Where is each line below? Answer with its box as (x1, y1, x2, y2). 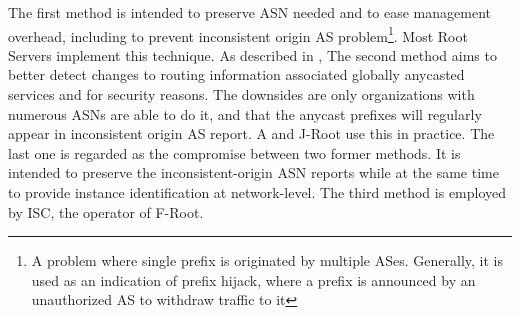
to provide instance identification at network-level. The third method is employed (8, 182, 507, 202)
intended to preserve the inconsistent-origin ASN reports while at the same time (8, 162, 499, 183)
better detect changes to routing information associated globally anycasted (8, 64, 465, 85)
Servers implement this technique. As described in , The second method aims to (8, 44, 497, 65)
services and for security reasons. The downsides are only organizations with (8, 84, 475, 105)
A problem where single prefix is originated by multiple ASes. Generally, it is (31, 250, 503, 271)
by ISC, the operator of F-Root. (8, 201, 204, 222)
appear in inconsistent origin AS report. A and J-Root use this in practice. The (8, 123, 495, 144)
